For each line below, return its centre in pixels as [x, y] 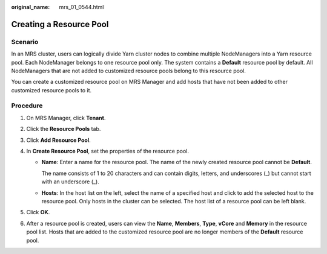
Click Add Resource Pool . [58, 140]
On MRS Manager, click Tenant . [66, 118]
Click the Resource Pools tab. [64, 129]
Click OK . [38, 212]
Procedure [27, 106]
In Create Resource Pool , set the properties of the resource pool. [107, 151]
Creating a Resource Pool [60, 24]
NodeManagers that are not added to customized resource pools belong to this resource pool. [129, 71]
